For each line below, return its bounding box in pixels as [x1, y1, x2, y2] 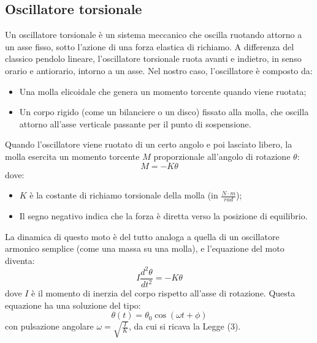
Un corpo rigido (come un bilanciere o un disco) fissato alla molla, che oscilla [19, 105, 309, 118]
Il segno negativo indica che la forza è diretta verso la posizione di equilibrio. [19, 209, 308, 222]
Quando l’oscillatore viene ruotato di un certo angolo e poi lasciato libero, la [5, 138, 292, 151]
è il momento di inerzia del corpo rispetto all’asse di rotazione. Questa [31, 287, 296, 300]
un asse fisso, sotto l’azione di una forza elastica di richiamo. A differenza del [5, 40, 294, 53]
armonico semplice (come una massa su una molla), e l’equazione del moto [5, 242, 285, 255]
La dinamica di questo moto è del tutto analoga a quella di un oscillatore [5, 230, 280, 243]
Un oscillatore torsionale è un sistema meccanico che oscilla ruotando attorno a [5, 28, 302, 41]
